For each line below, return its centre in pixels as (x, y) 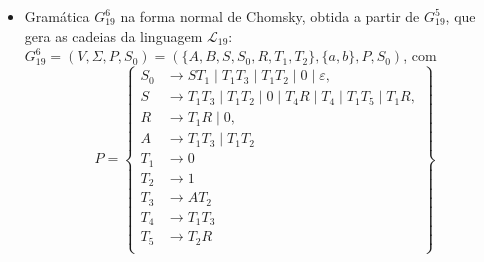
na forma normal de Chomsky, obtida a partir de (270, 16)
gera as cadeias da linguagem (113, 35)
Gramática (57, 16)
